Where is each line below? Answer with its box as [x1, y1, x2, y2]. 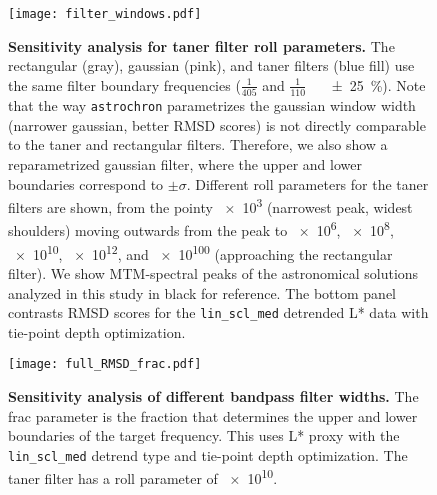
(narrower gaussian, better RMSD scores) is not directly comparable [8, 114, 426, 135]
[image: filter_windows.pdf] [8, 7, 202, 21]
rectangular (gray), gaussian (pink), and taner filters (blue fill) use [8, 55, 415, 76]
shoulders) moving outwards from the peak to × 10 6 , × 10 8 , [8, 217, 394, 241]
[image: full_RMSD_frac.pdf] [8, 357, 202, 372]
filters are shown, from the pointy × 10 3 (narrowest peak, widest [8, 194, 413, 217]
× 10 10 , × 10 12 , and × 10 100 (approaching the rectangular [14, 240, 393, 264]
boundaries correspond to [8, 173, 164, 194]
